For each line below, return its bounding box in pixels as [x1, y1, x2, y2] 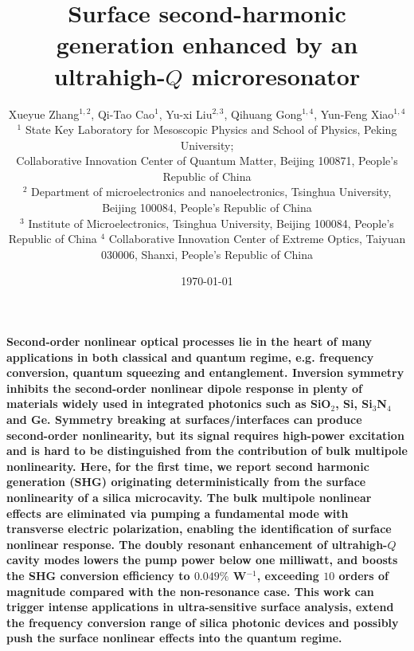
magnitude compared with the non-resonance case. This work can [6, 582, 374, 599]
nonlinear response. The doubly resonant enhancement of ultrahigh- [6, 535, 388, 552]
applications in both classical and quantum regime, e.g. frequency [6, 348, 374, 365]
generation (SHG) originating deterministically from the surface [6, 473, 366, 490]
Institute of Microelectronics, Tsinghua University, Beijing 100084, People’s [28, 214, 394, 231]
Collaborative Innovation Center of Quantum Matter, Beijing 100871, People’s [16, 152, 398, 169]
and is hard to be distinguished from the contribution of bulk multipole [6, 442, 408, 459]
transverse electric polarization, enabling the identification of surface [6, 520, 392, 537]
